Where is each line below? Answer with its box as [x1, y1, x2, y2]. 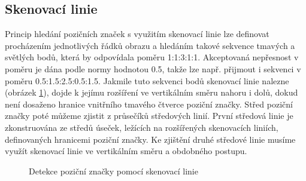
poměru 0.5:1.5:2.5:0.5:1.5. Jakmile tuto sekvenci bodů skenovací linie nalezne [5, 74, 289, 87]
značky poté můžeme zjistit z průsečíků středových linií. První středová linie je [5, 109, 293, 122]
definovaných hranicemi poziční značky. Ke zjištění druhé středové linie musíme [5, 133, 296, 145]
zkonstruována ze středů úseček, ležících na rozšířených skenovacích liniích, [5, 121, 278, 133]
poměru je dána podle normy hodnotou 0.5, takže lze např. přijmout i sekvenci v [5, 62, 301, 75]
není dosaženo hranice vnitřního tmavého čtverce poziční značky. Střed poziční [5, 97, 293, 110]
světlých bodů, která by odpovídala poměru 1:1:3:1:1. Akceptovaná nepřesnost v [5, 51, 299, 63]
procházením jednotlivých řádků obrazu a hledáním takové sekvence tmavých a [5, 39, 295, 51]
